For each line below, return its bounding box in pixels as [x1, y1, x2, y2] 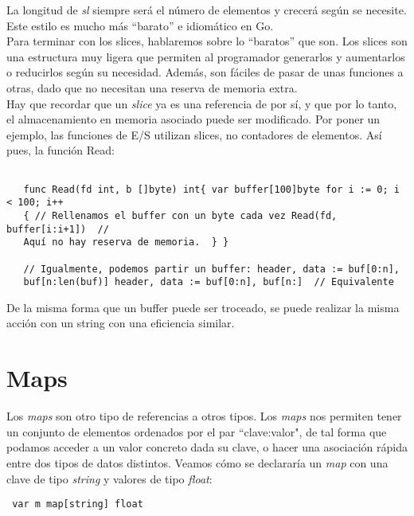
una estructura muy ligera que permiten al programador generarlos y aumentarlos [6, 48, 405, 64]
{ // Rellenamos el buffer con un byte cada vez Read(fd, [23, 209, 338, 221]
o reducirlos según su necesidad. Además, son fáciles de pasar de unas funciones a [6, 64, 404, 80]
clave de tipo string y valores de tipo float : [6, 470, 213, 487]
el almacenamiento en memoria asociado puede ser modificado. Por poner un [6, 111, 381, 127]
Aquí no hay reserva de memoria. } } [23, 236, 229, 248]
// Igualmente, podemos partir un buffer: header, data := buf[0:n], [23, 263, 400, 275]
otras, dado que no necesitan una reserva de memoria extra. [6, 79, 298, 96]
